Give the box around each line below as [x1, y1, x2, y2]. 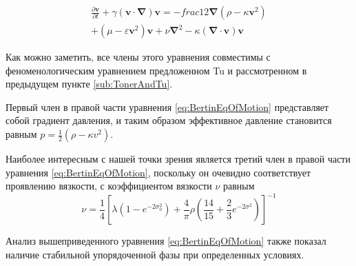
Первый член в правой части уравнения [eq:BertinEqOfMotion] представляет [6, 99, 329, 114]
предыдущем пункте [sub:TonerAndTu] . [6, 76, 173, 91]
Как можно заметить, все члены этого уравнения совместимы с [6, 50, 271, 64]
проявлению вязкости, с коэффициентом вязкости [6, 178, 212, 193]
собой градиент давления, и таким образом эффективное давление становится [6, 113, 332, 127]
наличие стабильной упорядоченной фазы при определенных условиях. [6, 247, 304, 261]
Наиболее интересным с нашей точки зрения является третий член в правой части [6, 152, 350, 166]
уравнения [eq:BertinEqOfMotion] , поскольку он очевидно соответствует [6, 165, 311, 179]
